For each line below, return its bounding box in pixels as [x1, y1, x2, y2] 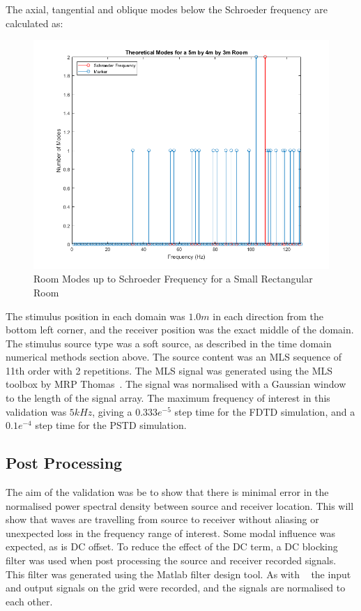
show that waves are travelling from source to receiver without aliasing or [6, 512, 319, 527]
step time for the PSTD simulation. [35, 418, 187, 432]
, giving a [92, 404, 132, 418]
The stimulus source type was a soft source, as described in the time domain [6, 335, 332, 350]
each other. [6, 594, 53, 608]
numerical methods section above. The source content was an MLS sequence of [6, 349, 342, 364]
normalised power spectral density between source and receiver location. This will [6, 498, 354, 513]
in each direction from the [213, 308, 324, 323]
